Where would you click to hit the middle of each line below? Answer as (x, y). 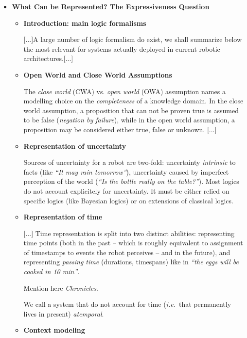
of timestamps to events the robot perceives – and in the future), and (127, 252)
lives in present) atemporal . (64, 313)
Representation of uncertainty (75, 146)
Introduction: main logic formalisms (85, 23)
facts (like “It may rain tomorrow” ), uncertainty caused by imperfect (126, 171)
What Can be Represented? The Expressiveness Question (111, 6)
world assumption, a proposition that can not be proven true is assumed (131, 110)
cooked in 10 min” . (52, 271)
